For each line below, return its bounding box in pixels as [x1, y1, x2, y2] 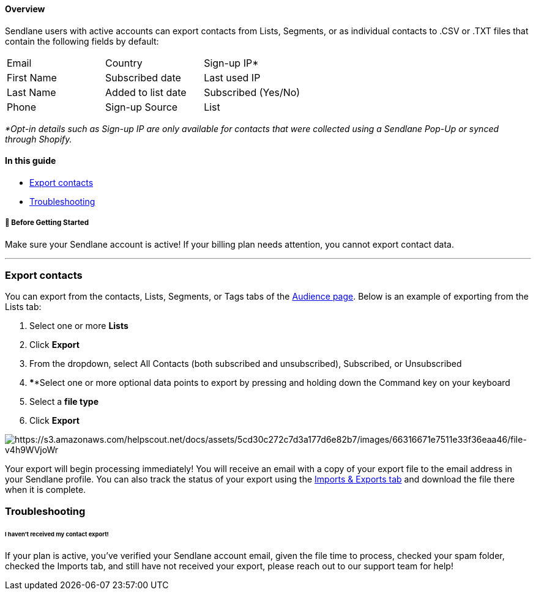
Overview [5, 4, 45, 14]
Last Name [7, 86, 56, 98]
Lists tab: [5, 301, 42, 312]
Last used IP [204, 71, 261, 84]
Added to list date [105, 86, 187, 98]
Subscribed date [105, 71, 181, 84]
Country [105, 56, 143, 69]
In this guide [5, 155, 56, 166]
